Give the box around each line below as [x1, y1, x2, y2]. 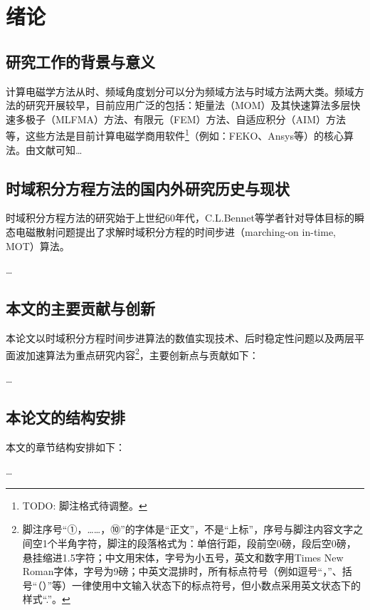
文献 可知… [35, 142, 83, 157]
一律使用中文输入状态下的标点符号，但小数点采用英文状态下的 [72, 577, 361, 592]
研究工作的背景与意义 [6, 50, 155, 72]
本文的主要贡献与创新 [6, 297, 155, 319]
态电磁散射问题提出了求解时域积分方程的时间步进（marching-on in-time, [6, 224, 336, 239]
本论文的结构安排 [6, 405, 125, 428]
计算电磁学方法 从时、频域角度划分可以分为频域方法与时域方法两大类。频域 [6, 83, 354, 98]
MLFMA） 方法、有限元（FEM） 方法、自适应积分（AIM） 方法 [55, 111, 346, 126]
